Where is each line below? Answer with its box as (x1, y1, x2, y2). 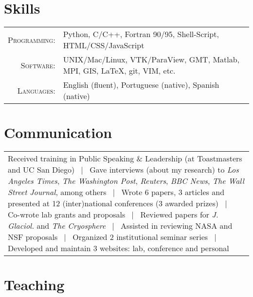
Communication (4, 122, 112, 142)
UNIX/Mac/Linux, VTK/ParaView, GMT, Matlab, (63, 54, 240, 65)
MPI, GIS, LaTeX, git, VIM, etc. (63, 65, 176, 77)
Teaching (4, 275, 65, 295)
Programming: (8, 34, 55, 45)
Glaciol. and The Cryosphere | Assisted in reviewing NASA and (8, 220, 233, 232)
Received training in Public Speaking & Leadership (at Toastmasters (8, 153, 242, 164)
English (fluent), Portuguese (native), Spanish (63, 79, 219, 91)
